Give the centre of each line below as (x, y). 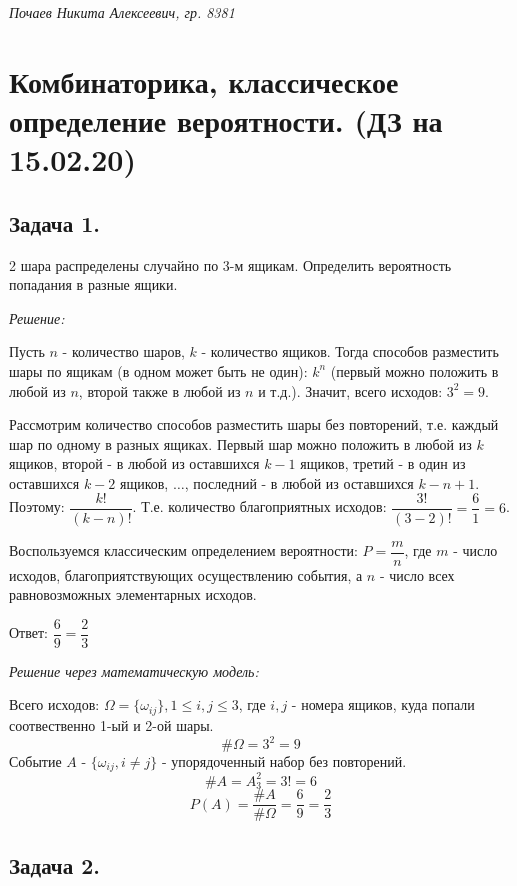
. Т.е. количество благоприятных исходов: (259, 506)
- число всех (417, 574)
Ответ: (28, 632)
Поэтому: (37, 506)
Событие (35, 761)
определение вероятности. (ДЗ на (226, 119)
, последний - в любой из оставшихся (299, 482)
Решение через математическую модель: (134, 670)
